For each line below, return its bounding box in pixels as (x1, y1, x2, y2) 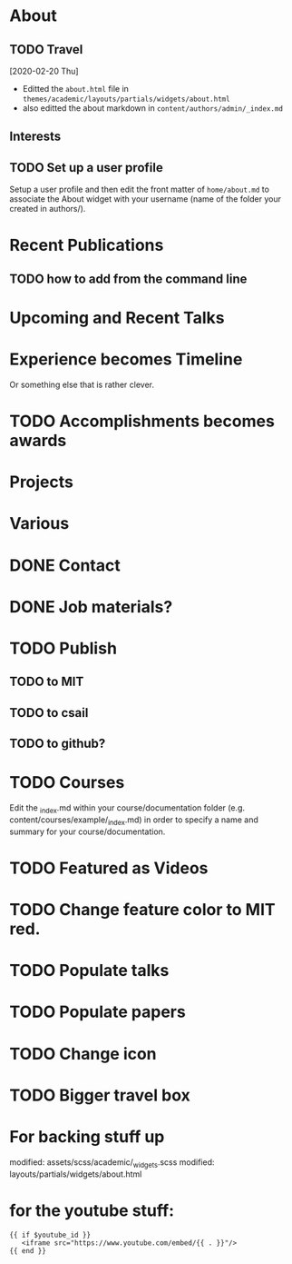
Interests (9, 129, 62, 144)
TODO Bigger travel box (9, 1085, 190, 1105)
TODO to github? (9, 736, 106, 751)
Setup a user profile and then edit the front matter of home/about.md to (9, 184, 270, 195)
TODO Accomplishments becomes (9, 411, 275, 432)
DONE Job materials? (9, 596, 173, 617)
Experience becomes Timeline (9, 349, 243, 370)
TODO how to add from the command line (9, 271, 248, 286)
